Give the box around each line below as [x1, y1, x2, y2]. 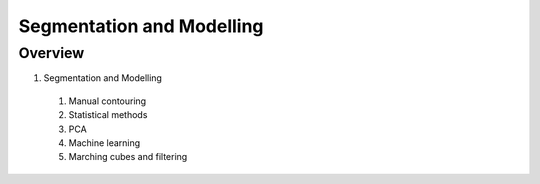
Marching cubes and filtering [68, 151, 188, 163]
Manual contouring [68, 95, 147, 107]
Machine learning [68, 136, 141, 149]
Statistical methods [68, 109, 148, 121]
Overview [18, 44, 85, 62]
